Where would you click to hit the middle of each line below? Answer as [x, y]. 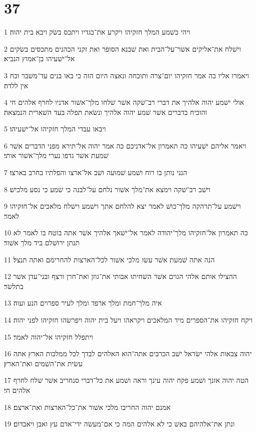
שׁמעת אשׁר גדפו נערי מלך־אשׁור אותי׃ [56, 155]
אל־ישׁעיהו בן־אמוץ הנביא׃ [40, 58]
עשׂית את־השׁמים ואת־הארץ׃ [43, 363]
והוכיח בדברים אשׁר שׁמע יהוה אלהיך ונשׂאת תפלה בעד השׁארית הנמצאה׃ [106, 112]
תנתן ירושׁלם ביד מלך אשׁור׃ [42, 243]
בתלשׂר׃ [14, 286]
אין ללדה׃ [16, 85]
